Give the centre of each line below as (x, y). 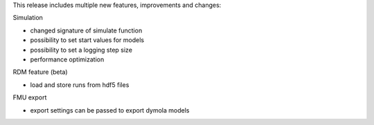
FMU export (30, 97)
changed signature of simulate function (86, 30)
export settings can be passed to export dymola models (110, 110)
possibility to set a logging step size (81, 50)
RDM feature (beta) (41, 72)
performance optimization (67, 59)
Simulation (28, 18)
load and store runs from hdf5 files (80, 85)
